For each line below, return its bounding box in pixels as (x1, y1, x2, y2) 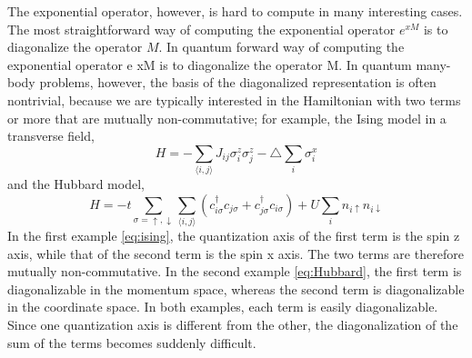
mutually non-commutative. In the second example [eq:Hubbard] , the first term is (7, 262, 462, 281)
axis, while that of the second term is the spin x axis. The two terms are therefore (7, 244, 464, 263)
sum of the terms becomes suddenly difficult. (7, 333, 256, 352)
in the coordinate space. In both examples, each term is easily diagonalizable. (7, 297, 438, 316)
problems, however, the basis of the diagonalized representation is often (39, 73, 437, 92)
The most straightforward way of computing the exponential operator (7, 19, 396, 38)
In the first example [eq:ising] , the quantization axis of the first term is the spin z (7, 226, 460, 244)
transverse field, (7, 126, 95, 145)
